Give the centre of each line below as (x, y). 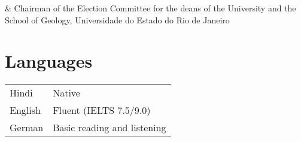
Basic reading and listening (110, 128)
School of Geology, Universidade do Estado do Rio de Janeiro (117, 19)
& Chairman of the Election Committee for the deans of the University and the (150, 8)
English (25, 110)
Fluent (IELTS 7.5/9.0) (102, 110)
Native (66, 93)
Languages (49, 61)
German (27, 128)
